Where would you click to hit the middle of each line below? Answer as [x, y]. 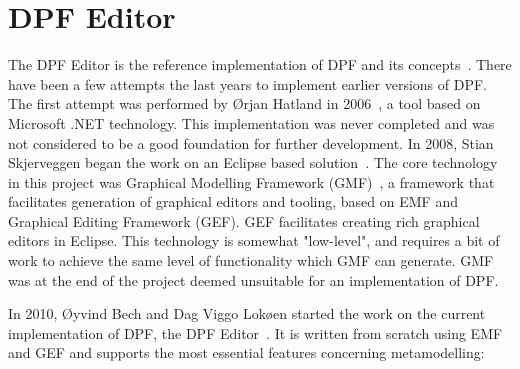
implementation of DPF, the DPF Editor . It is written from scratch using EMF [255, 332]
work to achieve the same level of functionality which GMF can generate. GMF [251, 260]
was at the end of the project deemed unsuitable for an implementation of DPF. [253, 279]
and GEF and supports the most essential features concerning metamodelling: [246, 352]
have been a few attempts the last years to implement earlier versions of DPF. [248, 83]
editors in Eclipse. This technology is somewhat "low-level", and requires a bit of [254, 240]
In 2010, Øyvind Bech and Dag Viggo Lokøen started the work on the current [247, 313]
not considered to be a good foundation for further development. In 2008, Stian [251, 142]
